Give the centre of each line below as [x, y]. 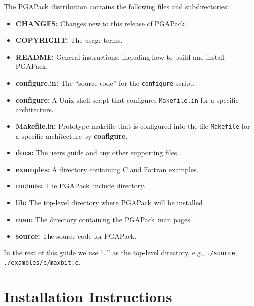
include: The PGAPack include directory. [80, 186]
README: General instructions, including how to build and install [120, 56]
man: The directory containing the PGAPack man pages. [104, 219]
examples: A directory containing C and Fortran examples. [107, 169]
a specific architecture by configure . [72, 136]
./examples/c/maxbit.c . [42, 262]
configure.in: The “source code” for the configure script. [105, 83]
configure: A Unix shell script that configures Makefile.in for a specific [127, 99]
